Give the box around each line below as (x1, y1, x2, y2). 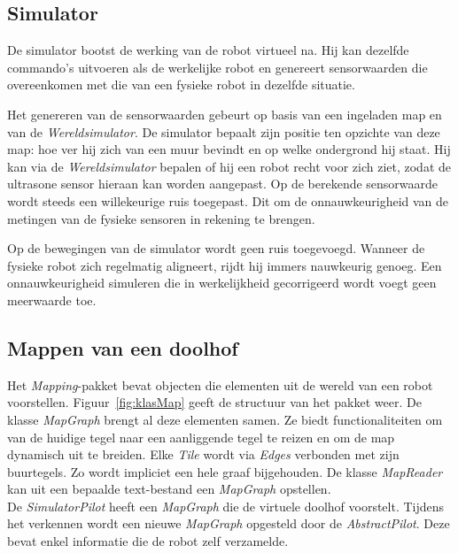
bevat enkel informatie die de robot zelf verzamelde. (7, 532, 289, 550)
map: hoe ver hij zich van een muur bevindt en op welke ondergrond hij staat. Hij (7, 140, 451, 158)
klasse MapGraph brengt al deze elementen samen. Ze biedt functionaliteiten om (7, 410, 443, 428)
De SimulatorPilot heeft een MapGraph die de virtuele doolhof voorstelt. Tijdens (7, 496, 445, 515)
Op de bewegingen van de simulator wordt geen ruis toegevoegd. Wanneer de (7, 239, 425, 257)
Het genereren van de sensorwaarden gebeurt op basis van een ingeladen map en (7, 104, 442, 123)
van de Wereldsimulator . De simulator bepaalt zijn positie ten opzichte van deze (7, 122, 440, 141)
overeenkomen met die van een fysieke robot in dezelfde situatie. (7, 75, 355, 94)
